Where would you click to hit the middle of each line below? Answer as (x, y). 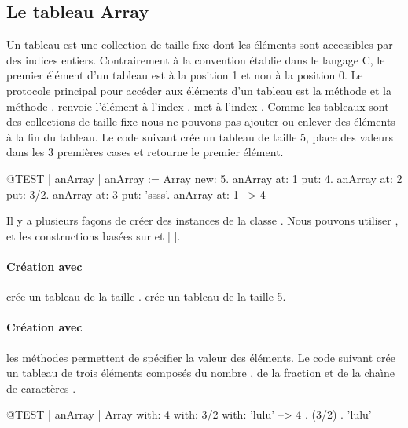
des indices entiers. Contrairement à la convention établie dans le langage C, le (196, 59)
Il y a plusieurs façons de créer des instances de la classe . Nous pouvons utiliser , (202, 220)
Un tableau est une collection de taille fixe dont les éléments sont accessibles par (200, 44)
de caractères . (41, 388)
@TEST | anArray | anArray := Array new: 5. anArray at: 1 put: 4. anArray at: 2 (204, 178)
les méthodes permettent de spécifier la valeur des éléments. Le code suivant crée (201, 357)
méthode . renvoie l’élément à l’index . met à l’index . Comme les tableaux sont (198, 106)
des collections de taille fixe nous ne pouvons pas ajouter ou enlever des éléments (201, 121)
